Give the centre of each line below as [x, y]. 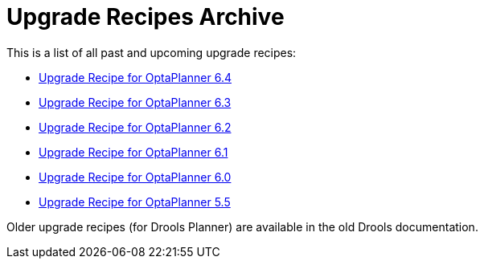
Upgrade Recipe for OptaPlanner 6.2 [135, 127]
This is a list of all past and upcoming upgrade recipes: [152, 52]
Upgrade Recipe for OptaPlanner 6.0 [135, 177]
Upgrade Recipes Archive [146, 17]
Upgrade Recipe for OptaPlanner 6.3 [135, 102]
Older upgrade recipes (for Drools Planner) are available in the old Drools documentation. [242, 226]
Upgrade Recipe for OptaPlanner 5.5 [135, 202]
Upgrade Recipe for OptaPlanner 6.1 [133, 152]
